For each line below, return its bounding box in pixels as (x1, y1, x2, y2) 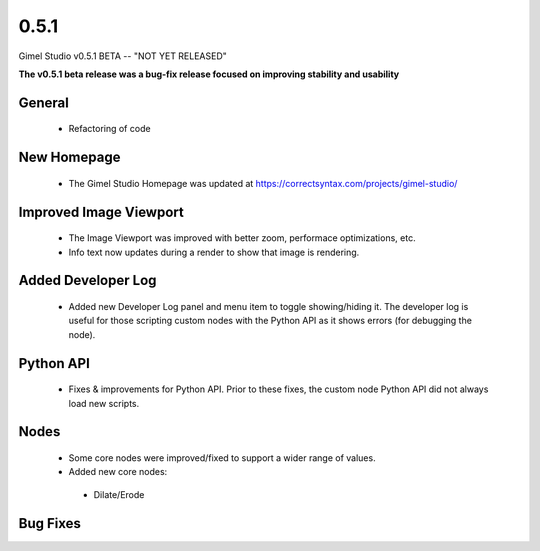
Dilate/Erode (93, 488, 145, 500)
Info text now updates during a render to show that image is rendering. (68, 246, 360, 258)
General (18, 94, 70, 111)
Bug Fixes (18, 515, 82, 532)
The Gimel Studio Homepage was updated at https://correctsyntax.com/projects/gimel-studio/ (68, 177, 458, 189)
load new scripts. (68, 397, 140, 409)
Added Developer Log (18, 272, 157, 289)
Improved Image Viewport (18, 203, 184, 220)
